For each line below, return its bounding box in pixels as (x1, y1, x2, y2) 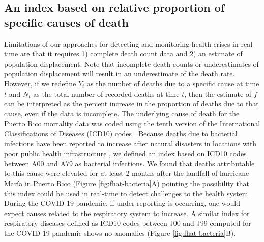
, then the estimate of (184, 88, 252, 99)
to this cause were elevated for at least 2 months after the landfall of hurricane (4, 168, 249, 178)
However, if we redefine (4, 78, 76, 88)
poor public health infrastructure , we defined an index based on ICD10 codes (4, 148, 247, 159)
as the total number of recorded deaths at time (33, 88, 180, 99)
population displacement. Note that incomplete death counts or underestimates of (4, 58, 259, 69)
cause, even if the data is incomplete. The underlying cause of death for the (4, 108, 240, 118)
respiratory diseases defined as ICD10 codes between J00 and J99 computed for (4, 218, 251, 228)
